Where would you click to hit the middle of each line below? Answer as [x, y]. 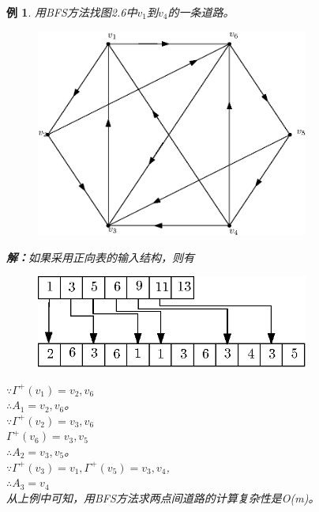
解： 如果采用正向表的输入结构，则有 [100, 257]
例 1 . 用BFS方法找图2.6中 [72, 12]
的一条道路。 [201, 12]
